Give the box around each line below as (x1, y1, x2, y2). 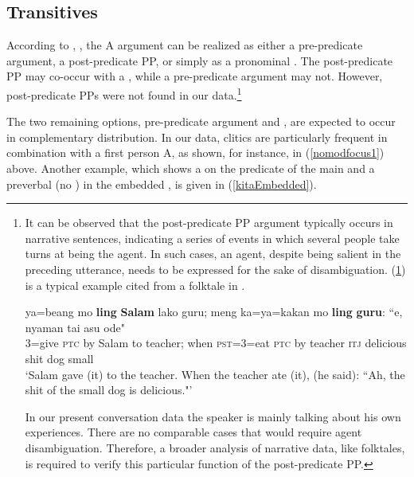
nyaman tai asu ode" (25, 319, 125, 335)
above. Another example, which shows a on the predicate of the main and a (6, 160, 375, 177)
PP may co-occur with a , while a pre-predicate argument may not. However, (6, 68, 383, 84)
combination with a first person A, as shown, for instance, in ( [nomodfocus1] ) (6, 144, 385, 161)
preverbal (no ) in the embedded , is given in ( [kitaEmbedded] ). (6, 175, 317, 192)
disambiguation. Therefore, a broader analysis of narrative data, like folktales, (25, 439, 405, 455)
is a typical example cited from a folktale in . (25, 276, 245, 293)
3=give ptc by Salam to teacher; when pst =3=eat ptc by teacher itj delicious (25, 334, 407, 351)
